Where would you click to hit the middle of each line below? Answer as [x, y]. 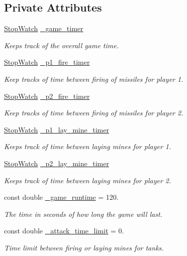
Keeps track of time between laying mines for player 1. [88, 146]
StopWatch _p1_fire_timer [47, 62]
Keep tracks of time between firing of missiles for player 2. [94, 113]
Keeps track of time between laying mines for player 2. [88, 180]
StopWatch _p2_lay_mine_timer [57, 163]
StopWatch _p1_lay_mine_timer [57, 129]
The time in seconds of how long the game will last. [83, 214]
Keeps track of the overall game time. [61, 45]
